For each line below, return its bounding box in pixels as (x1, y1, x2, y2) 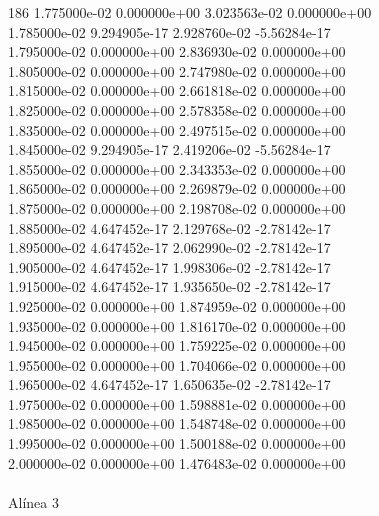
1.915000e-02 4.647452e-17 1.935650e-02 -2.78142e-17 (8, 276, 331, 297)
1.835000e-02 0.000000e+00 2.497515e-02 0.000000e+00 (8, 119, 346, 140)
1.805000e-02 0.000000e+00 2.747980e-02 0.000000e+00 (8, 60, 346, 81)
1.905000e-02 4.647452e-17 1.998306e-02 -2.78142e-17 (8, 256, 331, 277)
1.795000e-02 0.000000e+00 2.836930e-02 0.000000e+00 (8, 41, 346, 62)
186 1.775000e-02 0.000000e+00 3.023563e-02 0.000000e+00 (8, 2, 372, 22)
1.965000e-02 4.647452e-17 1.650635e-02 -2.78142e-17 (8, 374, 331, 395)
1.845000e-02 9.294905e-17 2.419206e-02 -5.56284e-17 (8, 139, 331, 160)
